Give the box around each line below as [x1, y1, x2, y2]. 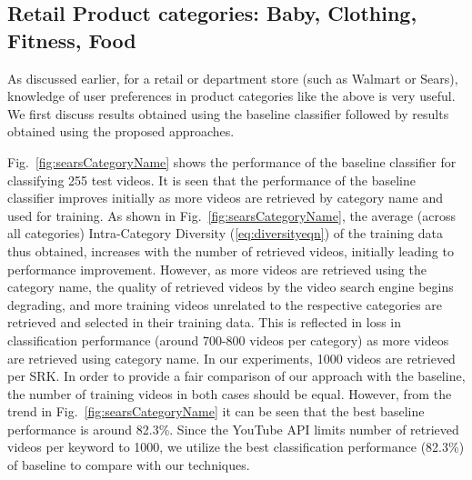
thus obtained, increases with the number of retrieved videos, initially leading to [7, 241, 454, 260]
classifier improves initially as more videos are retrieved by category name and [7, 188, 443, 207]
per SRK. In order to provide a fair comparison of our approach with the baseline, [7, 366, 466, 385]
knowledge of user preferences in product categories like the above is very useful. [7, 86, 456, 105]
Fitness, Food [7, 25, 136, 54]
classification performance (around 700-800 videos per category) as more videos [7, 330, 449, 349]
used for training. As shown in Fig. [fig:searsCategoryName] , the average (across [7, 205, 456, 225]
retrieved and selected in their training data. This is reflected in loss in [7, 313, 402, 332]
